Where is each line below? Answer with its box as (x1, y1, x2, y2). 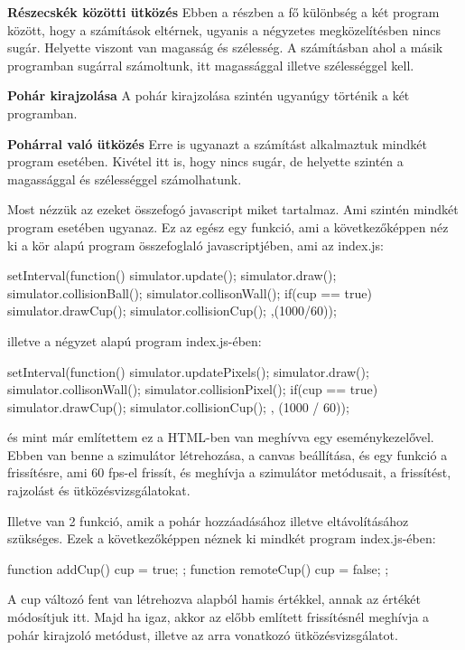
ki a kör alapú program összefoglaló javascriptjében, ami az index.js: (7, 235, 384, 254)
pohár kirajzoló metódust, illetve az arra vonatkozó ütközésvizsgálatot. (7, 625, 398, 644)
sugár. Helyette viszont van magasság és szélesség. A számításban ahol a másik (7, 38, 443, 57)
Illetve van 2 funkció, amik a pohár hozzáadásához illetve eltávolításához (7, 511, 409, 530)
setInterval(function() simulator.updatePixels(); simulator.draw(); (7, 362, 369, 381)
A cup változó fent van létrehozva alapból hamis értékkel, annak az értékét (7, 589, 421, 608)
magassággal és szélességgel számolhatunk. (7, 169, 242, 188)
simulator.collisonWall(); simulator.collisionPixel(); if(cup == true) (7, 380, 378, 399)
